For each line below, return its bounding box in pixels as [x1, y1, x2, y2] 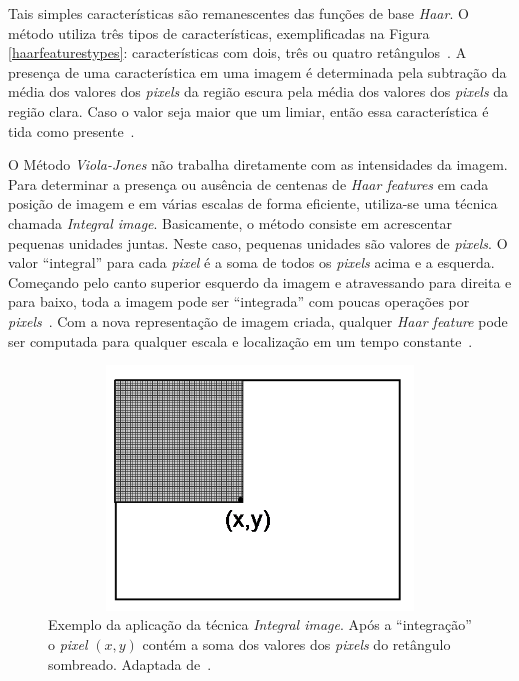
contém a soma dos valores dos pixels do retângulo [142, 633, 451, 654]
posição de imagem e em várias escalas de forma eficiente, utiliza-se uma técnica [8, 193, 498, 214]
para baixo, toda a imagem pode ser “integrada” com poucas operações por [8, 291, 470, 312]
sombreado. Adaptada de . [48, 653, 212, 674]
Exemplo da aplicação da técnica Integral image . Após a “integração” [48, 614, 472, 635]
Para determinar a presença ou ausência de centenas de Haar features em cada [8, 173, 489, 194]
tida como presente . [8, 120, 135, 141]
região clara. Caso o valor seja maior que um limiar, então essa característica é [8, 100, 489, 121]
